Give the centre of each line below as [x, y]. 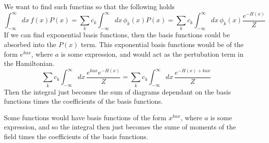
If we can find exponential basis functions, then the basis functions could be [117, 35]
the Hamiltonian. [29, 63]
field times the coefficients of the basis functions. [76, 136]
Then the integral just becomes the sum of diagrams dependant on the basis [117, 91]
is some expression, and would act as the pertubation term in [152, 54]
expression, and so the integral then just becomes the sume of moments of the [120, 127]
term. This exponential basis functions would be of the [162, 44]
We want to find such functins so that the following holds [90, 6]
